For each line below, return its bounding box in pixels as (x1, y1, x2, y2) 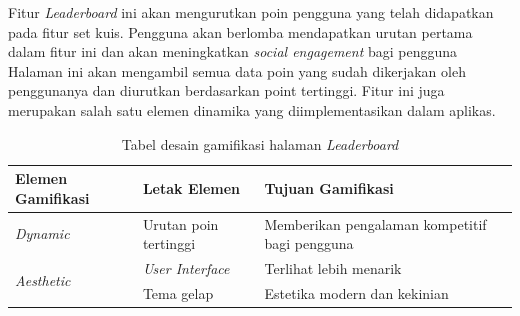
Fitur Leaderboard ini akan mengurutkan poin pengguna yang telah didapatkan (8, 2, 494, 22)
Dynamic (15, 223, 70, 244)
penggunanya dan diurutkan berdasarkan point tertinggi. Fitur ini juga (8, 80, 445, 101)
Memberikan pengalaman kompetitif (264, 213, 487, 234)
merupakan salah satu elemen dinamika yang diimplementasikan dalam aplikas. (8, 99, 496, 120)
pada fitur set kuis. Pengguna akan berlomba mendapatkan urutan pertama (8, 21, 473, 42)
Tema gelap (142, 282, 214, 303)
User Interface (142, 258, 230, 279)
